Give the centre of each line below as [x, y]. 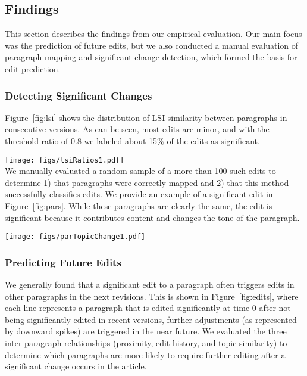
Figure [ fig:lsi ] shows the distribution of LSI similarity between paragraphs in [146, 117]
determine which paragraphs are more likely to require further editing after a [145, 354]
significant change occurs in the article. [76, 366]
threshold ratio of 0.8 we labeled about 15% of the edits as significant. [132, 140]
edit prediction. [33, 68]
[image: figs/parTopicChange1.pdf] [75, 237]
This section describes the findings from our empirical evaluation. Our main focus [153, 34]
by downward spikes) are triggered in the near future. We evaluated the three [146, 331]
